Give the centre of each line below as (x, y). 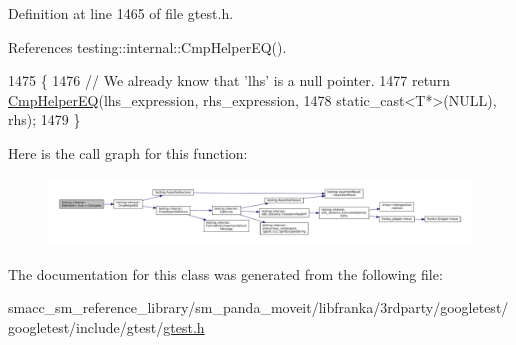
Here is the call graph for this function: (128, 152)
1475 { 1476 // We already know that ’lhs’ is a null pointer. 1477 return (229, 80)
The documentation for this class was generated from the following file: (225, 273)
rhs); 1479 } (44, 119)
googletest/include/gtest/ (86, 327)
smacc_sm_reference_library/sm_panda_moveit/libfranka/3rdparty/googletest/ (258, 307)
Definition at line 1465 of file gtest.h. (121, 13)
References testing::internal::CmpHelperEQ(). (147, 46)
